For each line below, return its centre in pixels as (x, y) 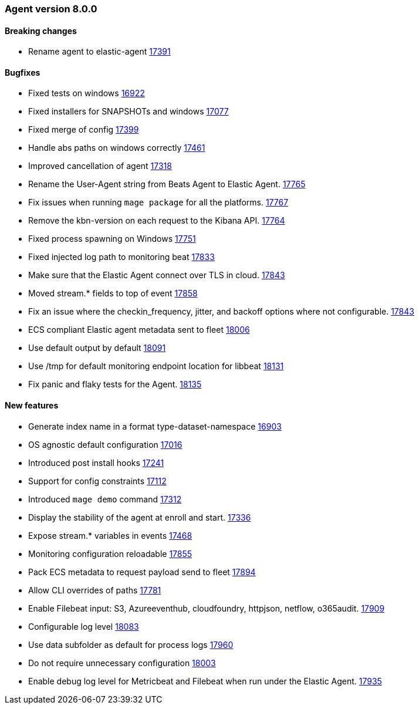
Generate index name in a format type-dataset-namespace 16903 (155, 426)
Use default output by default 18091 (97, 348)
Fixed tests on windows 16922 (87, 93)
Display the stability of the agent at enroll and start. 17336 (140, 517)
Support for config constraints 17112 (97, 481)
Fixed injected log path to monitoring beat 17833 (121, 257)
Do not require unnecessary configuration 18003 (122, 663)
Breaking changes (41, 31)
